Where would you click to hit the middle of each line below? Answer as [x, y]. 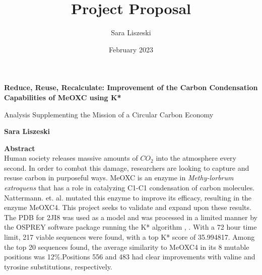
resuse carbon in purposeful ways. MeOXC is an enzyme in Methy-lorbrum [119, 178]
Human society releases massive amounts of [71, 158]
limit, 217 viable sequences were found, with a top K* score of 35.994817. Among [129, 237]
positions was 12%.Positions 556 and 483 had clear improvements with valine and [130, 257]
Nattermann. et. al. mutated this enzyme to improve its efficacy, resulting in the [128, 197]
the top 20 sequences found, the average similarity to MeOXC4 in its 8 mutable [127, 247]
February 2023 [131, 49]
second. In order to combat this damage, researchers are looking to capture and [127, 167]
